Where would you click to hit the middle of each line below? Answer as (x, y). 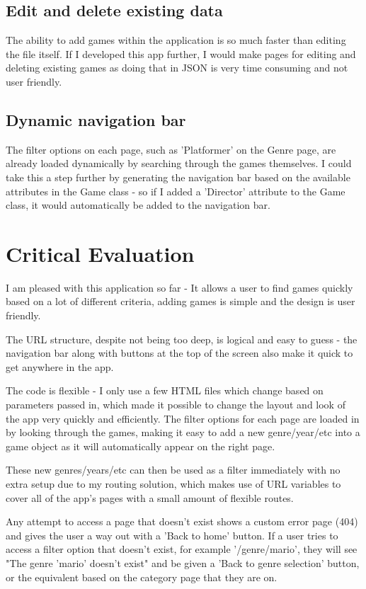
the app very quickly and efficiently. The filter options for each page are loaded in (183, 418)
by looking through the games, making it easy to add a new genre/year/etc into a (183, 432)
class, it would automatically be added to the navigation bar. (138, 205)
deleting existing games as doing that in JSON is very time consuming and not (177, 68)
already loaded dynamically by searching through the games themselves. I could (179, 163)
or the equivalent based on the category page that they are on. (142, 577)
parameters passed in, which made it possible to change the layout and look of (176, 405)
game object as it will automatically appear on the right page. (141, 446)
